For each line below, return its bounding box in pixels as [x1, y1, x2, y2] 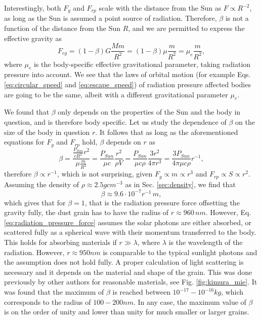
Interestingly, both [4, 3, 61, 13]
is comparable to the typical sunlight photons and [103, 246, 257, 257]
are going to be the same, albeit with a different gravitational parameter [4, 89, 228, 99]
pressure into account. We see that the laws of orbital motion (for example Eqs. [4, 69, 251, 80]
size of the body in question [4, 126, 90, 137]
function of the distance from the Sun [4, 23, 120, 33]
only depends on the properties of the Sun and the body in [58, 106, 241, 117]
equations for [4, 136, 45, 147]
